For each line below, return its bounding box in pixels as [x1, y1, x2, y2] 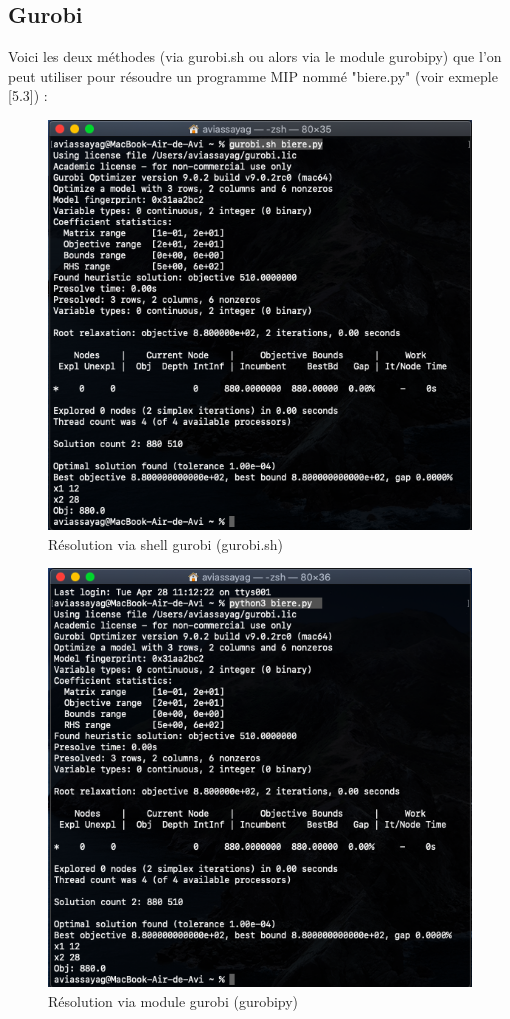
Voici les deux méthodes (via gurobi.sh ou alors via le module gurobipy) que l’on [8, 46, 502, 67]
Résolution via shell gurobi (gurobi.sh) [48, 533, 284, 554]
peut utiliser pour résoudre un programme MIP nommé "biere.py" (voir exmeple [8, 65, 498, 86]
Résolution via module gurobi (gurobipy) [48, 990, 299, 1011]
